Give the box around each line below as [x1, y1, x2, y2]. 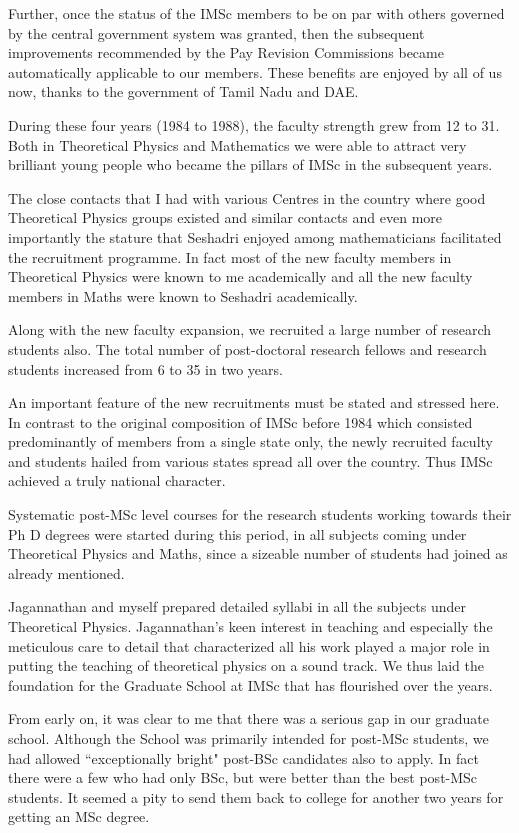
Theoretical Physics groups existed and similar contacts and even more [8, 207, 442, 228]
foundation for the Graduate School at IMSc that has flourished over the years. [8, 674, 493, 695]
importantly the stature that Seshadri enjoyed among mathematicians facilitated [8, 226, 502, 247]
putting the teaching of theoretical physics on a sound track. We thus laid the [8, 655, 485, 676]
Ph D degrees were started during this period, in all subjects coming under [8, 523, 467, 544]
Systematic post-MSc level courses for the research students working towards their [8, 504, 512, 525]
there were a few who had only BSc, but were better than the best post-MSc [8, 767, 478, 788]
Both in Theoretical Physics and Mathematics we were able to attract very [8, 134, 467, 155]
